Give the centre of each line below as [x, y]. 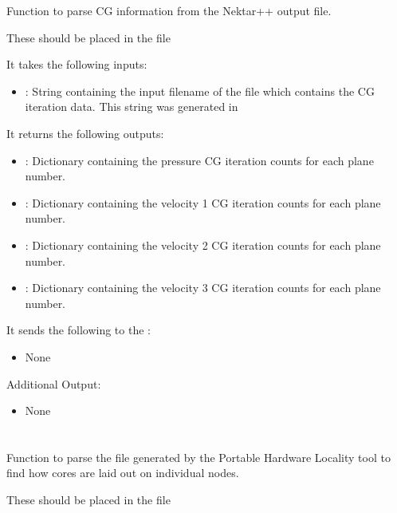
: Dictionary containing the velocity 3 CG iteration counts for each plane [203, 288]
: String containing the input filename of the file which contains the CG [200, 91]
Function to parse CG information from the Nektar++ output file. [169, 10]
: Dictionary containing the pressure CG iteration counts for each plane [199, 160]
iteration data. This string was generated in [132, 107]
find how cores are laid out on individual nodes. [123, 473]
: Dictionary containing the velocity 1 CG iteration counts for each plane [203, 202]
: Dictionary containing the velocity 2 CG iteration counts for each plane [203, 245]
